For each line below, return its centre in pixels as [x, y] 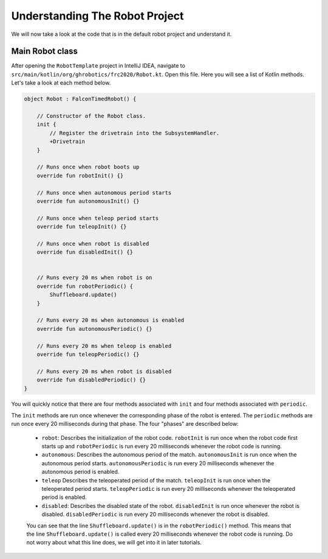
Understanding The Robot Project [97, 16]
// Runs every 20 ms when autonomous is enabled [111, 320]
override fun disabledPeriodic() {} [91, 380]
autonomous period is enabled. [80, 472]
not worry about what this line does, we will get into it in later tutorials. [114, 543]
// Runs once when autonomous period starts [104, 193]
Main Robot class [45, 51]
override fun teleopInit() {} [82, 227]
